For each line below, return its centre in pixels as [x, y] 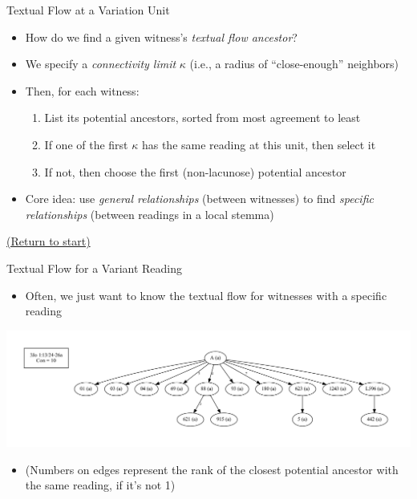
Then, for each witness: [82, 90]
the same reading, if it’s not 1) [100, 485]
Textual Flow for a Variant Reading [95, 268]
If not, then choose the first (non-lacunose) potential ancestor [195, 171]
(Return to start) [49, 241]
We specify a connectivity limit [101, 64]
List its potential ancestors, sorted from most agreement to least [202, 118]
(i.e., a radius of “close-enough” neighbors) [294, 64]
